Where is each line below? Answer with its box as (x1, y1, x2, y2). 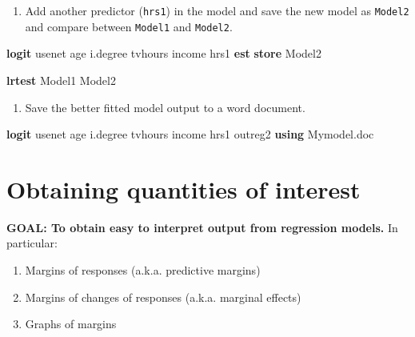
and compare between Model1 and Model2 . (25, 18, 233, 34)
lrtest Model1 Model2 (6, 71, 116, 88)
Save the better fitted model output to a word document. (25, 98, 305, 115)
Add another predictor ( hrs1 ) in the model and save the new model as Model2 (25, 2, 409, 18)
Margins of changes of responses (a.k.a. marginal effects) (25, 288, 301, 305)
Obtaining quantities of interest (6, 172, 361, 205)
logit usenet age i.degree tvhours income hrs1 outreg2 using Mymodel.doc (6, 126, 374, 142)
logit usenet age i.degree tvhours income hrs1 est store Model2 (6, 45, 321, 62)
